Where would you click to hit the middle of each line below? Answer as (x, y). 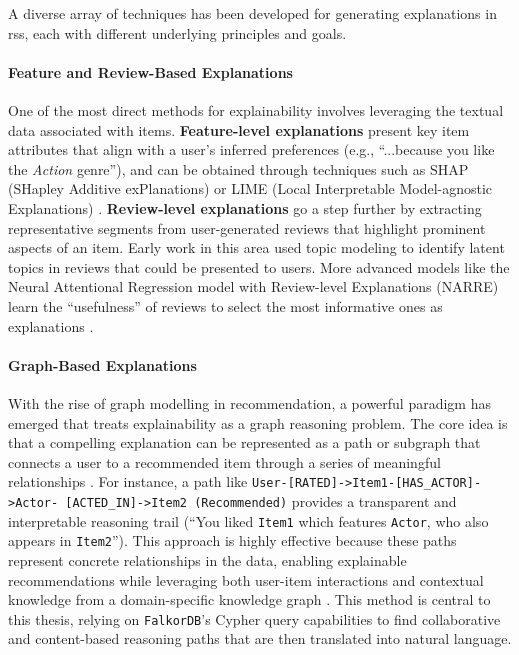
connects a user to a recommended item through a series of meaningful (224, 461)
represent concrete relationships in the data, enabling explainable (207, 559)
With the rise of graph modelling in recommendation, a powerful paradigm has (249, 402)
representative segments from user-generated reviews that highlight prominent (247, 227)
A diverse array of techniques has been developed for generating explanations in (252, 13)
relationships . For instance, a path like (128, 481)
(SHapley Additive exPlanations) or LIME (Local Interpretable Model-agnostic (250, 188)
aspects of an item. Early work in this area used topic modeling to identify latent (256, 247)
